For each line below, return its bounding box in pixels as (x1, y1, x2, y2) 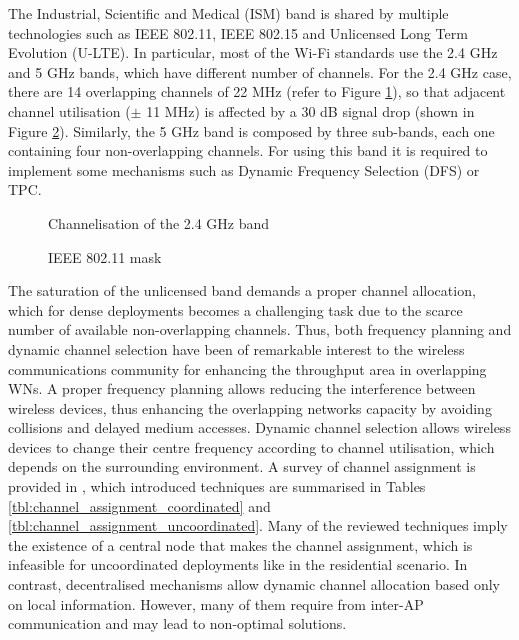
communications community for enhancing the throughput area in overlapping (8, 358, 487, 379)
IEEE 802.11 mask (48, 246, 162, 267)
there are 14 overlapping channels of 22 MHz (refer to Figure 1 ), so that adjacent (8, 81, 506, 102)
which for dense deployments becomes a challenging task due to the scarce (8, 299, 463, 320)
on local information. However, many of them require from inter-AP (8, 593, 424, 614)
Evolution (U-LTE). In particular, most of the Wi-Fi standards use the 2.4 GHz (8, 42, 498, 63)
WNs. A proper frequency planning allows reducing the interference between (8, 378, 476, 399)
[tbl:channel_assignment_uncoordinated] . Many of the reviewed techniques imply (8, 515, 508, 536)
